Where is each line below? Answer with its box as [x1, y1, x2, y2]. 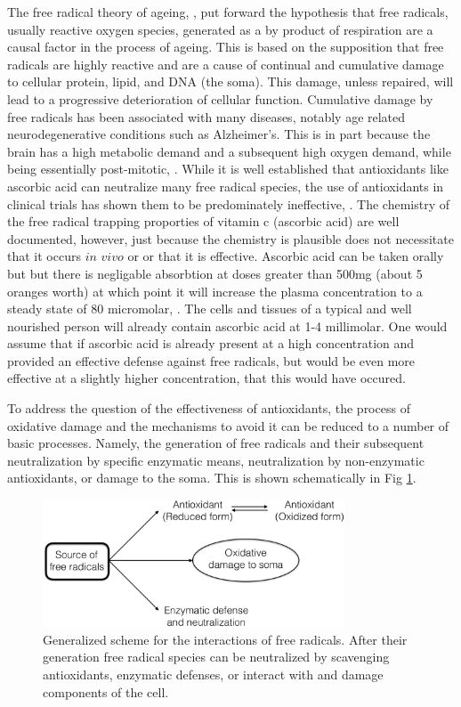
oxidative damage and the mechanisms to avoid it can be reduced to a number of [7, 416, 449, 435]
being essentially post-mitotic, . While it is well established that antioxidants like [7, 159, 449, 178]
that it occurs [7, 247, 81, 265]
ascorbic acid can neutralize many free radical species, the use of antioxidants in [7, 176, 444, 195]
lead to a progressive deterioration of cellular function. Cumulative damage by [7, 89, 433, 108]
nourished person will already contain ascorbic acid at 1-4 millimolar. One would [7, 316, 448, 335]
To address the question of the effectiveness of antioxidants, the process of [7, 399, 410, 418]
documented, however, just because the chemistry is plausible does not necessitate [7, 229, 454, 248]
